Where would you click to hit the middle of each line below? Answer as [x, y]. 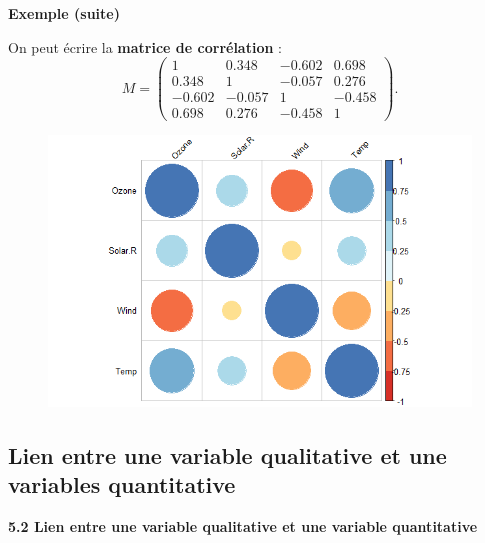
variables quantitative [122, 484]
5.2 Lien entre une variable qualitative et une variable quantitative [243, 526]
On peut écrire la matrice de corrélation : [145, 46]
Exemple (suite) [64, 13]
